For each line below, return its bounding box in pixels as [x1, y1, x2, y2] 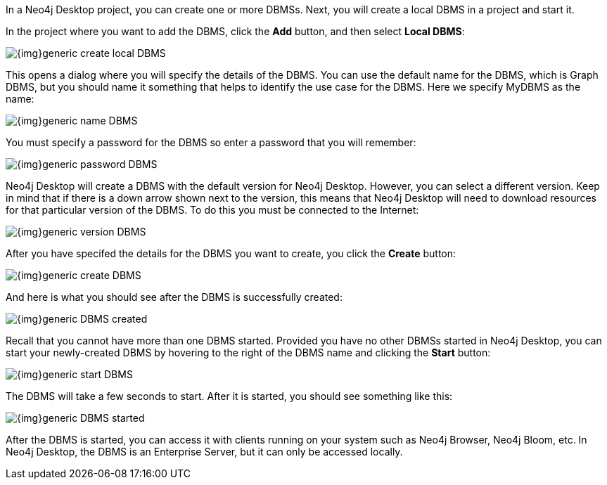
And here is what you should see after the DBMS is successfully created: [6, 291, 343, 303]
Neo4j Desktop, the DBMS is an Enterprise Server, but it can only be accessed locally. [6, 446, 403, 458]
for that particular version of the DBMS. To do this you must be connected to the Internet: [6, 204, 419, 216]
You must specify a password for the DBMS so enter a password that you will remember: [6, 136, 416, 148]
